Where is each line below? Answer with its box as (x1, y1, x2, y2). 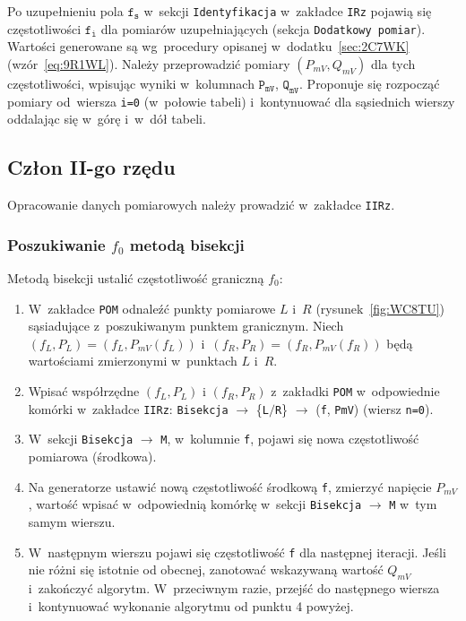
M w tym (389, 495, 437, 513)
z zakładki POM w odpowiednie (271, 382, 440, 401)
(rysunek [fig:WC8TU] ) (315, 298, 445, 317)
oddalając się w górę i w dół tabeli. (7, 109, 206, 128)
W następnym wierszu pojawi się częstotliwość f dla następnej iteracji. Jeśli (28, 542, 446, 561)
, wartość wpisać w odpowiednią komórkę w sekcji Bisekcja (28, 495, 362, 513)
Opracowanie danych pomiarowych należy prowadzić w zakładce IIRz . (7, 195, 395, 214)
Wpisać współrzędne (28, 382, 140, 401)
